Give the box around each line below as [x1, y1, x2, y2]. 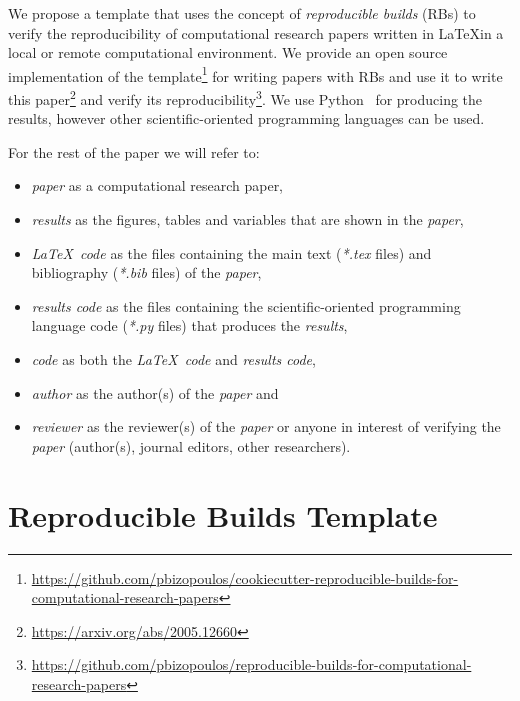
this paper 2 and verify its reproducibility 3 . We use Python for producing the [8, 86, 483, 109]
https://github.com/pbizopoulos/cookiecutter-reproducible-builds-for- [31, 567, 459, 588]
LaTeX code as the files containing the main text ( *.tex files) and [31, 242, 432, 263]
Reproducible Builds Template [8, 494, 438, 535]
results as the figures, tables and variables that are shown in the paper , [31, 209, 464, 230]
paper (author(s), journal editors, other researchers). [31, 435, 351, 456]
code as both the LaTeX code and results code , [31, 349, 316, 370]
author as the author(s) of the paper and [31, 382, 279, 403]
